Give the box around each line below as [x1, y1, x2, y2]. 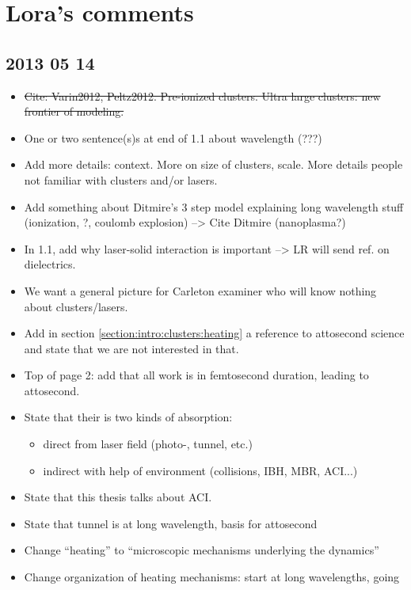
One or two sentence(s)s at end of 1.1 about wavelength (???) [24, 129, 322, 146]
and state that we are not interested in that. [24, 340, 239, 356]
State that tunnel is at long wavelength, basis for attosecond [24, 515, 318, 531]
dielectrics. [24, 256, 76, 272]
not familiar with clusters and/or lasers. [24, 171, 218, 188]
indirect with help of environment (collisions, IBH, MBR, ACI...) [43, 462, 358, 478]
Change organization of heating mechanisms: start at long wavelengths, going [24, 569, 400, 585]
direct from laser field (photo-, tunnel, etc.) [43, 436, 253, 452]
